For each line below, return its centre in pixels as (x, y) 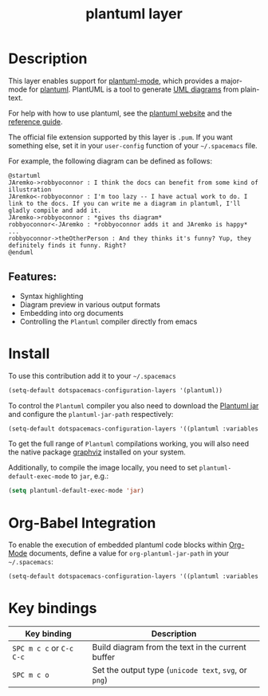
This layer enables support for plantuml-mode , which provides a (114, 81)
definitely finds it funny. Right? (67, 245)
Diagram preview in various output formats (90, 305)
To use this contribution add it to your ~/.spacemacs (93, 376)
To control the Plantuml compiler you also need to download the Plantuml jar (134, 405)
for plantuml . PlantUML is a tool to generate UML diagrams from (134, 89)
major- (232, 81)
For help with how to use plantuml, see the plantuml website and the (120, 113)
